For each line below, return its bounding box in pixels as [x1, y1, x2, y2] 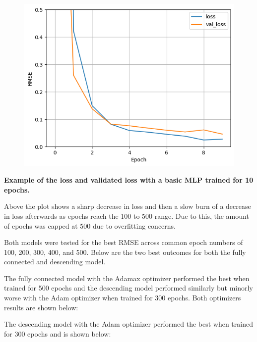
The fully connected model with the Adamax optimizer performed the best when [4, 273, 250, 283]
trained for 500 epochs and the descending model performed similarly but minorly [4, 283, 253, 293]
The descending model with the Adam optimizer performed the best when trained [4, 319, 253, 329]
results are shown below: [4, 302, 78, 312]
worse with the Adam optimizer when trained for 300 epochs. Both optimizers [4, 293, 241, 303]
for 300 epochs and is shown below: [4, 328, 111, 339]
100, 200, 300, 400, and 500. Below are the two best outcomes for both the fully [4, 246, 246, 257]
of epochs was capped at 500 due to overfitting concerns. [4, 220, 176, 231]
